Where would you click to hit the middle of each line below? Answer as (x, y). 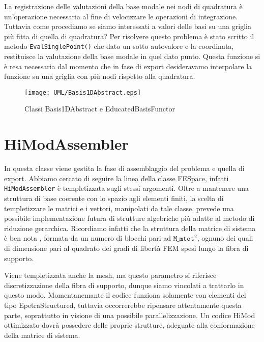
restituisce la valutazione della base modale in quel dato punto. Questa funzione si (132, 56)
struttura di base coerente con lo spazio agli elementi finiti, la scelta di (114, 198)
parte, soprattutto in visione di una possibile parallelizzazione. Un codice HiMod (130, 315)
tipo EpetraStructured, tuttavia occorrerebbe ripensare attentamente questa (123, 305)
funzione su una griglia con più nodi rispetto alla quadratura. (100, 76)
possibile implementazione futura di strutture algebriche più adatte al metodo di (129, 218)
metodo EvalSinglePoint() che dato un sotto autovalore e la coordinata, (119, 46)
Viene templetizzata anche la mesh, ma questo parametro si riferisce (110, 275)
